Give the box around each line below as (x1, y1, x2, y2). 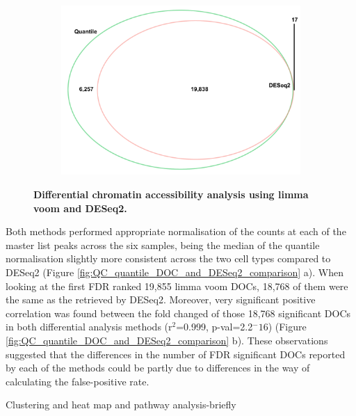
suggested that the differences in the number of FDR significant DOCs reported (6, 346, 346, 361)
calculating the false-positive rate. (6, 374, 149, 388)
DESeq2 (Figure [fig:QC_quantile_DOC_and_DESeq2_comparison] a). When (6, 265, 343, 280)
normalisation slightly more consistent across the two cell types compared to (6, 251, 331, 266)
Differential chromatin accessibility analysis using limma (33, 187, 309, 202)
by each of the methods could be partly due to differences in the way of (6, 360, 310, 375)
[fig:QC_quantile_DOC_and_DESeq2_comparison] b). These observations (6, 333, 328, 347)
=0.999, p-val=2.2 (176, 319, 253, 334)
